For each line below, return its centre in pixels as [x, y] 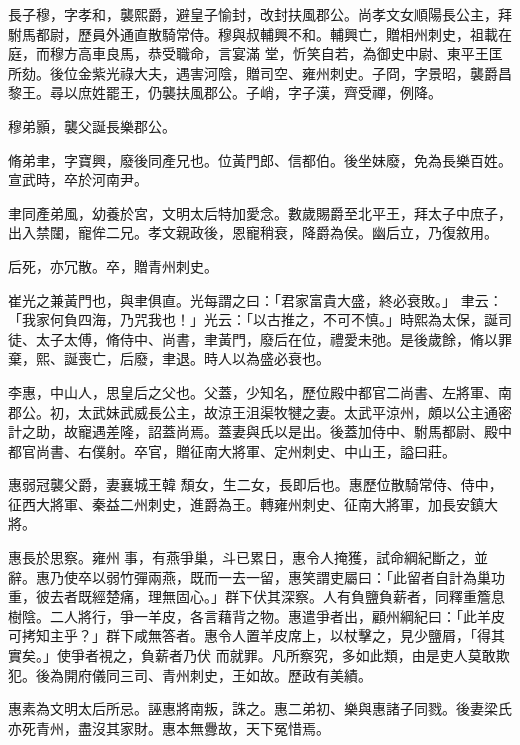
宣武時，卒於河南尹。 [78, 179]
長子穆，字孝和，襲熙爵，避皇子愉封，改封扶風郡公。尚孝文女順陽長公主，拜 [260, 14]
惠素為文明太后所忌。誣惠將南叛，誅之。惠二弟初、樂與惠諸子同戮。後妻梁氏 [260, 708]
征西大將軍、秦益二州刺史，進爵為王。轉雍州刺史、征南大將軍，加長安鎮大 [253, 503]
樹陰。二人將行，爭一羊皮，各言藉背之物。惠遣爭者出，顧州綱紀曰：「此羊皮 [256, 615]
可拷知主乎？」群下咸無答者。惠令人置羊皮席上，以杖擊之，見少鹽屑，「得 [249, 635]
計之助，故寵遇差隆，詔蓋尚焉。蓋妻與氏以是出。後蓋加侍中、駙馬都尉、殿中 [260, 431]
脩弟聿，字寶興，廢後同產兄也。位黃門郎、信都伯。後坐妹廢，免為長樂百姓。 [260, 159]
